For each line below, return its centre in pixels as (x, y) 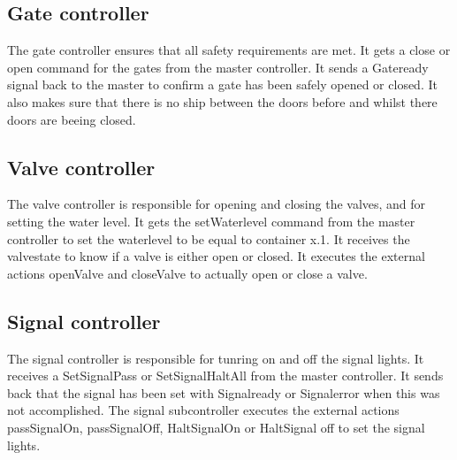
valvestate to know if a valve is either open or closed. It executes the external (216, 256)
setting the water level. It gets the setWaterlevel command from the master (211, 221)
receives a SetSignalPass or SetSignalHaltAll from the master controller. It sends (225, 376)
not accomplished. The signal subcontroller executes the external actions (203, 410)
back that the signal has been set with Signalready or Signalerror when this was (224, 392)
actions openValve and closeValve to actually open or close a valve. (187, 273)
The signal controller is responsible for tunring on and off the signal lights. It (216, 358)
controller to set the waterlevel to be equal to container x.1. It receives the (209, 238)
